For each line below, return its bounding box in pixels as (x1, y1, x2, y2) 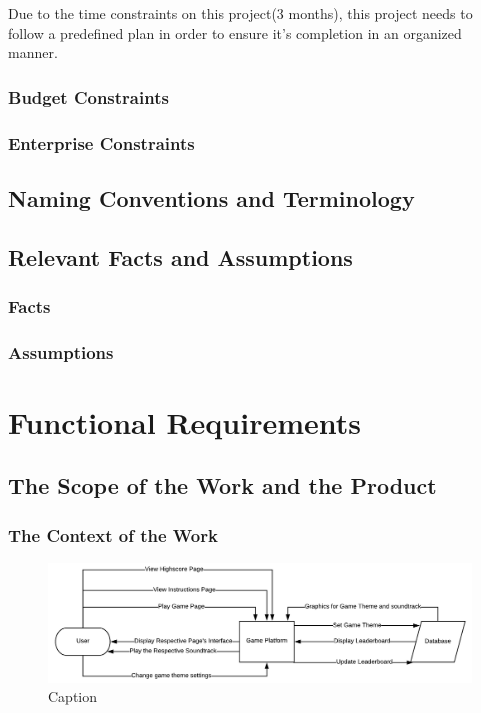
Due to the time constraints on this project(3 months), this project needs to (8, 3, 473, 23)
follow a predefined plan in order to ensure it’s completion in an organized (8, 22, 462, 43)
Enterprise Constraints (8, 130, 195, 155)
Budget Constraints (8, 84, 169, 109)
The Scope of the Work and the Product (8, 470, 437, 501)
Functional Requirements (8, 401, 361, 442)
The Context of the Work (8, 522, 218, 547)
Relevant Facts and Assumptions (8, 241, 353, 272)
